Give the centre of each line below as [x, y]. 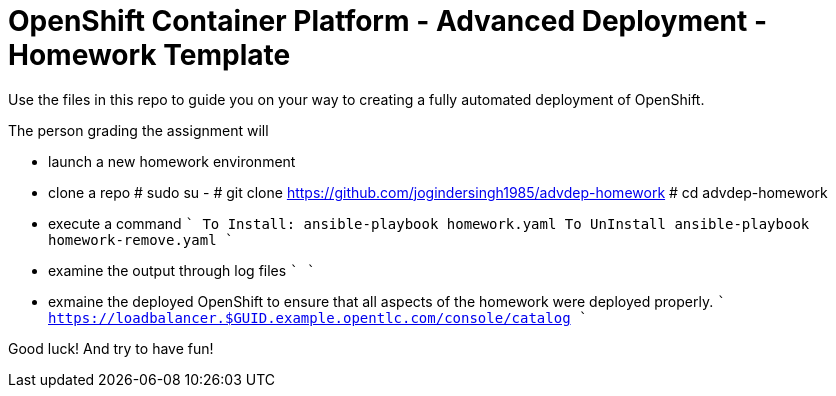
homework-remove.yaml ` [141, 239]
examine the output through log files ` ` [182, 270]
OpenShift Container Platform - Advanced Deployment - [388, 21]
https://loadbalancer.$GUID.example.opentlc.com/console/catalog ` [318, 317]
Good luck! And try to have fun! [111, 348]
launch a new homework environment [172, 161]
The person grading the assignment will [138, 130]
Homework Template [149, 55]
